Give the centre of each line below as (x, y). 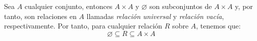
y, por (244, 6)
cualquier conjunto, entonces (68, 6)
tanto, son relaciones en (40, 16)
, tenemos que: (218, 26)
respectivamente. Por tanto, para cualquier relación (83, 26)
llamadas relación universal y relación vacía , (155, 16)
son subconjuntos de (181, 6)
